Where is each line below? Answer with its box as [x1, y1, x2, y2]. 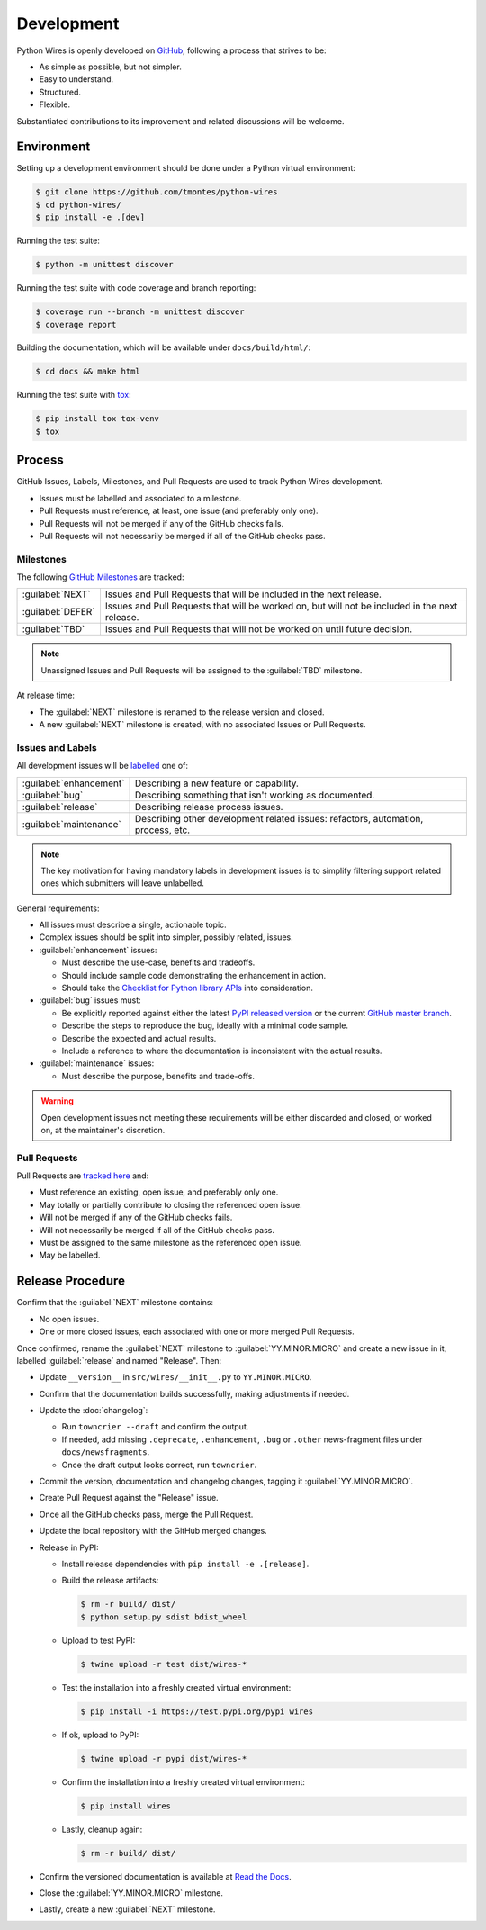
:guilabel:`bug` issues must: [39, 995, 141, 1006]
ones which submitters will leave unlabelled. [40, 878, 204, 888]
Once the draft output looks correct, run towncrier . [61, 1459, 257, 1470]
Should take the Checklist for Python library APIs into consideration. [61, 982, 314, 994]
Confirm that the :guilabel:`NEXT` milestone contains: [16, 1297, 214, 1308]
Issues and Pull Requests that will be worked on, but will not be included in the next [104, 600, 458, 612]
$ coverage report [35, 320, 117, 329]
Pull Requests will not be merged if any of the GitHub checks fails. [39, 518, 284, 528]
